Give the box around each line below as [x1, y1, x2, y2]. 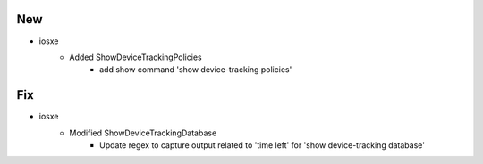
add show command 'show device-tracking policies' [99, 64, 292, 75]
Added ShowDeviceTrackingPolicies [69, 52, 202, 62]
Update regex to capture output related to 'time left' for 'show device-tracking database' [99, 139, 425, 151]
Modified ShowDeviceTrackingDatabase [69, 127, 217, 138]
